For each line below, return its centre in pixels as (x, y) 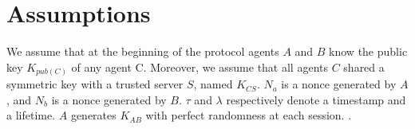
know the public (368, 51)
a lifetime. (31, 115)
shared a (364, 66)
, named (213, 84)
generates (93, 115)
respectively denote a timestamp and (316, 99)
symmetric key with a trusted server (95, 84)
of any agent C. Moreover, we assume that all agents (200, 66)
